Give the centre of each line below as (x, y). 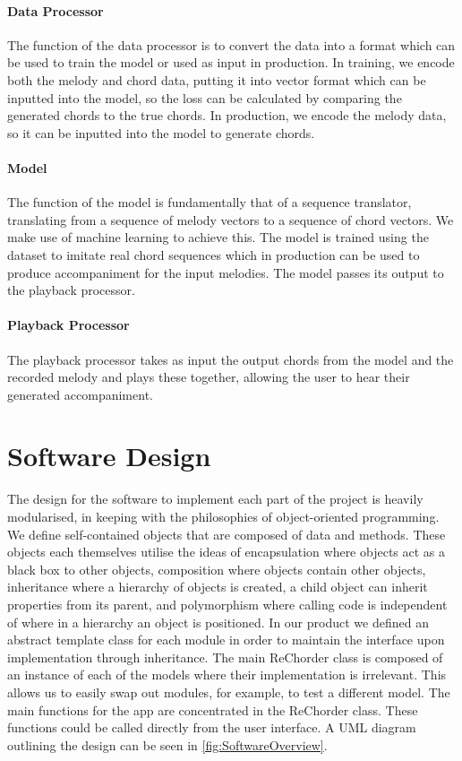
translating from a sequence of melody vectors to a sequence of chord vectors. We (231, 219)
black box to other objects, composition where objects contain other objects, (217, 569)
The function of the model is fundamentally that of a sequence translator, (210, 202)
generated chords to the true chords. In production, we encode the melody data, (227, 115)
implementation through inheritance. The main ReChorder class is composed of (225, 657)
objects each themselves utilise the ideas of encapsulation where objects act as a (227, 552)
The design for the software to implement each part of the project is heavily (215, 499)
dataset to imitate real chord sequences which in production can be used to (214, 254)
